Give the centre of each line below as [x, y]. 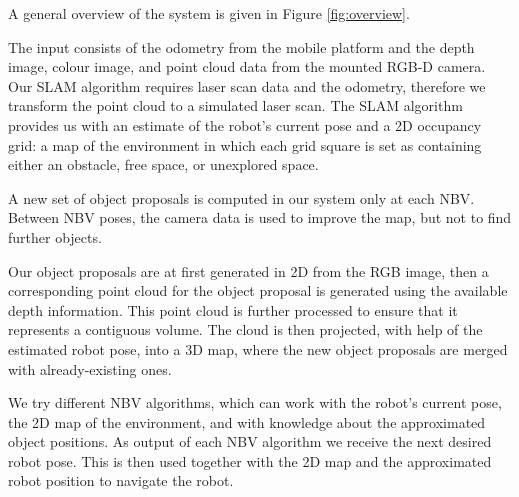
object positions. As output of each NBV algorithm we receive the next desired [250, 441]
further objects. [55, 236]
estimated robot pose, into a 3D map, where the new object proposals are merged [258, 348]
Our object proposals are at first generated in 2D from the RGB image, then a [248, 270]
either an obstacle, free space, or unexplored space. [163, 164]
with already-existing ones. [90, 368]
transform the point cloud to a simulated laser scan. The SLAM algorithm [235, 105]
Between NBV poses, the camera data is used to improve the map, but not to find [260, 217]
